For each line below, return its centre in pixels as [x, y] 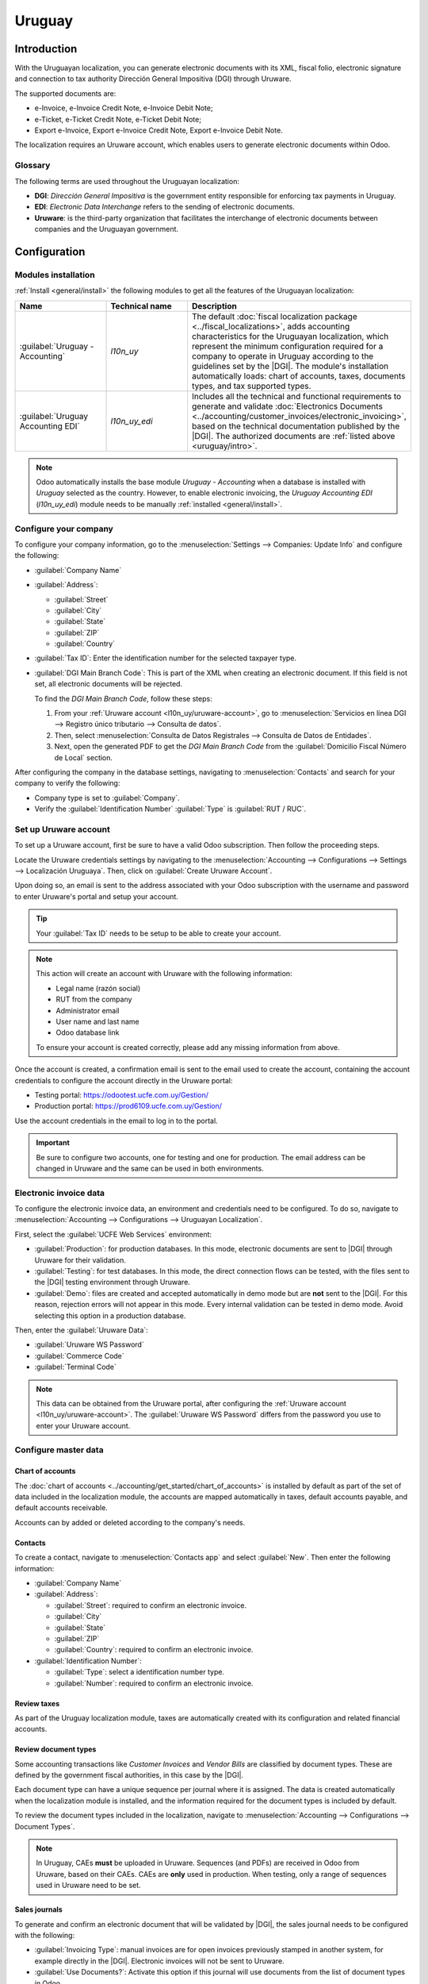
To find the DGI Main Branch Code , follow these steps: [124, 698]
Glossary [32, 165]
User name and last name [98, 1021]
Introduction [46, 49]
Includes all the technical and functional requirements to [296, 396]
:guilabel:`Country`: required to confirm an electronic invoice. [154, 1650]
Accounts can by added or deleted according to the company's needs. [130, 1522]
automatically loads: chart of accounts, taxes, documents [298, 375]
